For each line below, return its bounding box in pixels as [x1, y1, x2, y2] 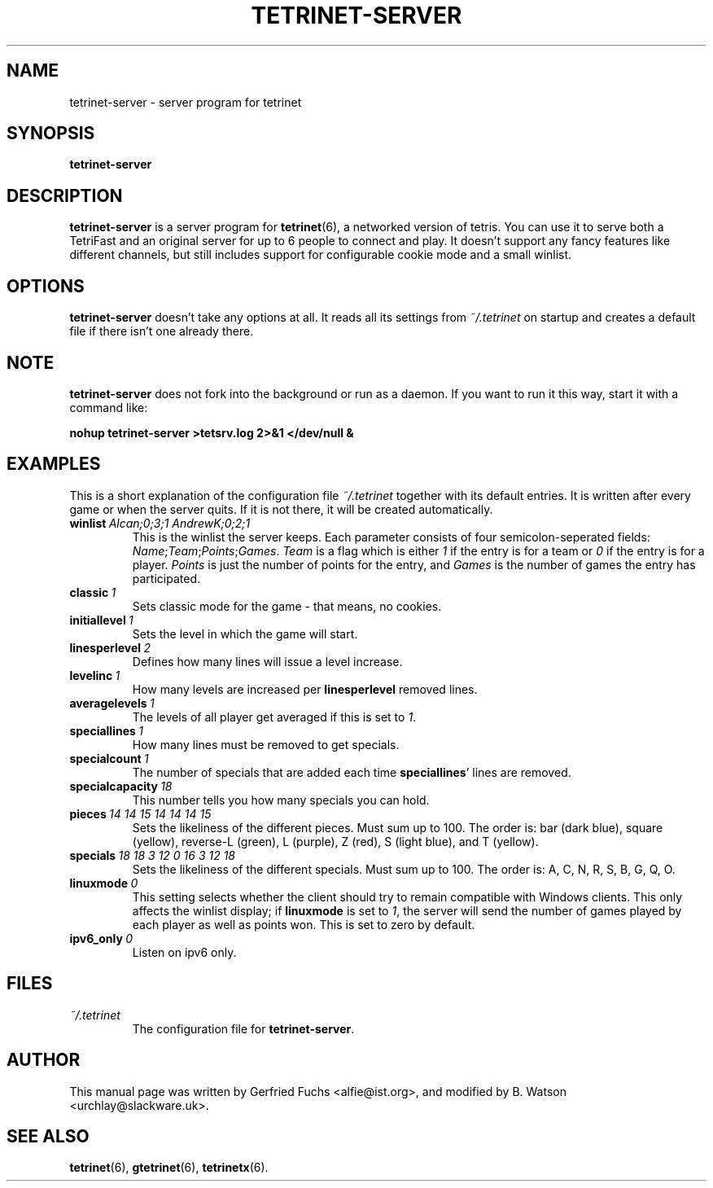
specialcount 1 [69, 751, 149, 765]
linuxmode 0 [69, 875, 138, 890]
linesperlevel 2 [69, 640, 151, 655]
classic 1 [69, 585, 116, 599]
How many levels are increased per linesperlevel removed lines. [132, 682, 478, 696]
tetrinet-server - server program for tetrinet [69, 94, 302, 109]
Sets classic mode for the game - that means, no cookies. [132, 598, 442, 613]
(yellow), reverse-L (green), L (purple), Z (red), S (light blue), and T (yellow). [132, 834, 539, 848]
